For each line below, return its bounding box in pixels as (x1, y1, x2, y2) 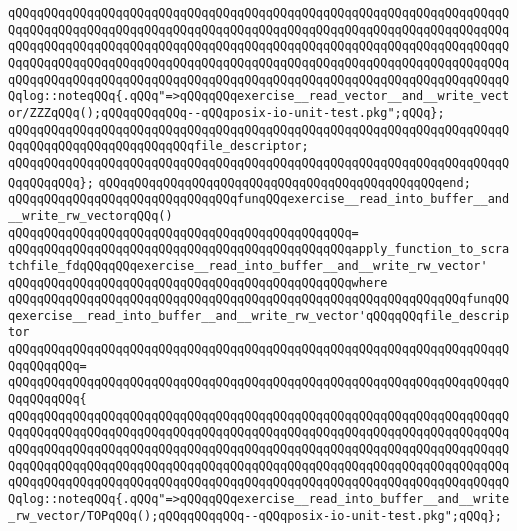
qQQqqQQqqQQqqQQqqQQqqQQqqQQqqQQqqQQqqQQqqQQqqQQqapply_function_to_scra (8, 242, 510, 257)
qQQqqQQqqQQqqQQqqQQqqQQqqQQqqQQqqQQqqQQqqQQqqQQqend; (98, 175, 471, 190)
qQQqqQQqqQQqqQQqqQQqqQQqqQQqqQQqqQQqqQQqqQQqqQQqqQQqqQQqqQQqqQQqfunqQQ (8, 292, 510, 307)
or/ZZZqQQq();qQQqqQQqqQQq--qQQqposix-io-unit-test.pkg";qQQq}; (8, 105, 445, 120)
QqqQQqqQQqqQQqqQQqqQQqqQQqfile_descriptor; (8, 139, 309, 154)
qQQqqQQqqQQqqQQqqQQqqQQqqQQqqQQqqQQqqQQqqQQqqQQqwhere (8, 275, 388, 290)
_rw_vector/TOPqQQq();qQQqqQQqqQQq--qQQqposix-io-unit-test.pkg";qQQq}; (8, 508, 502, 523)
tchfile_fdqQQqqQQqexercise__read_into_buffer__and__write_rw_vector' (8, 258, 488, 273)
